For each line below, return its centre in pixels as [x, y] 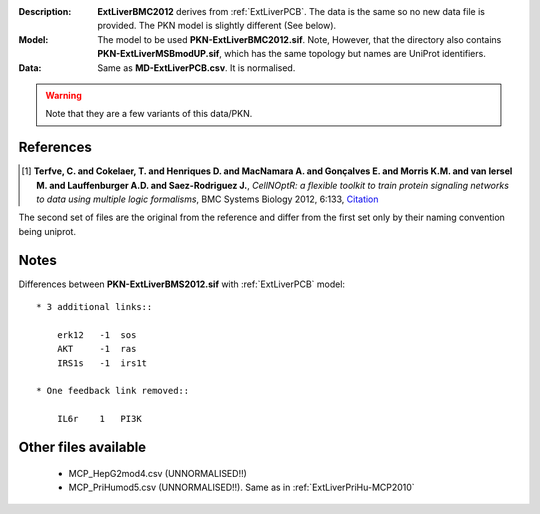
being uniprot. [47, 231]
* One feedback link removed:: [113, 391]
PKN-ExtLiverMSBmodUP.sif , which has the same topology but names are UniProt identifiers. [292, 54]
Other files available [82, 447]
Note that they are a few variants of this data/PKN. [149, 114]
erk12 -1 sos [96, 334]
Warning [63, 95]
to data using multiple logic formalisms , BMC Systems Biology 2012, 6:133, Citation [207, 199]
